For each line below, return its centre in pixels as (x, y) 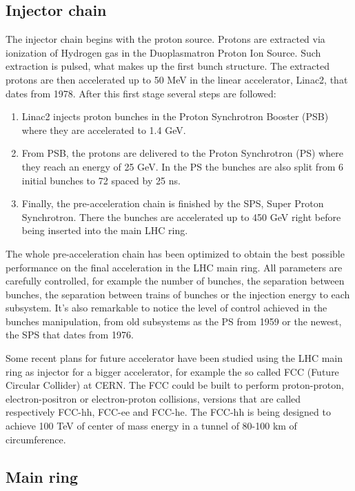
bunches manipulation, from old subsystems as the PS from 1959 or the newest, (174, 321)
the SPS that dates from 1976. (70, 335)
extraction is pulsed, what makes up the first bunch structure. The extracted (168, 66)
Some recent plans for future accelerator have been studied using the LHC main (174, 358)
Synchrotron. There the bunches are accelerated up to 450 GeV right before (181, 216)
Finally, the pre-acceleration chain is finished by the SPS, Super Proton (173, 203)
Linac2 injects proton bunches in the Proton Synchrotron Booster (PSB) (175, 116)
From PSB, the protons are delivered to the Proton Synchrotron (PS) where (182, 153)
